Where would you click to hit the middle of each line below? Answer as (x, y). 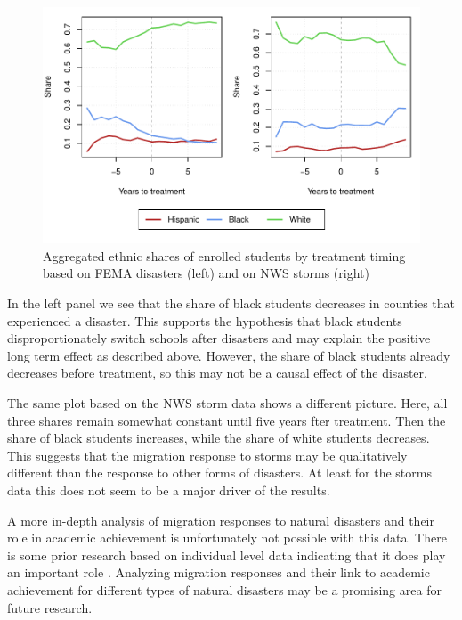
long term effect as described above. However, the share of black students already (229, 355)
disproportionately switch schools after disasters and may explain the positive (219, 338)
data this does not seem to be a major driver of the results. (169, 489)
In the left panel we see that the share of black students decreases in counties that (231, 303)
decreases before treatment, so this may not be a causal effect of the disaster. (217, 373)
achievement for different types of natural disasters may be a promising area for (224, 589)
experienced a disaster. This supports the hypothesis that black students (205, 320)
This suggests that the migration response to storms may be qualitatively (207, 455)
